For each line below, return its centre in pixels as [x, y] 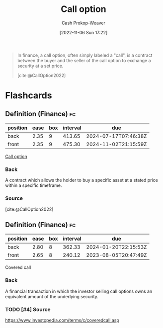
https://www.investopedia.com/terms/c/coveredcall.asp [62, 320]
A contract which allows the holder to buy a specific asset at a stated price [81, 180]
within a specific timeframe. [34, 185]
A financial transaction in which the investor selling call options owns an [79, 291]
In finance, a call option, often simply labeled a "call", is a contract [85, 55]
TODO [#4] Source [28, 309]
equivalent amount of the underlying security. [52, 296]
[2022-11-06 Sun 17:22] [83, 32]
